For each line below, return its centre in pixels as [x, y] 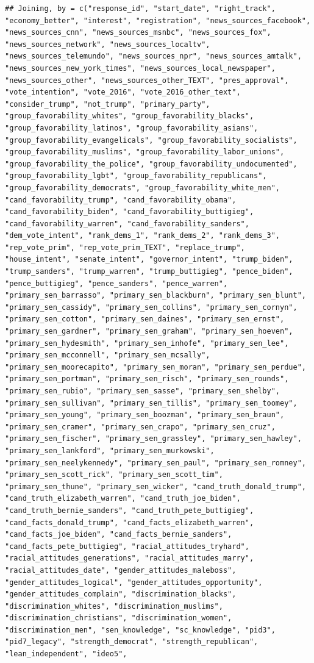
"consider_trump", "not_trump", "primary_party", [108, 104]
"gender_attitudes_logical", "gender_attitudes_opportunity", [134, 582]
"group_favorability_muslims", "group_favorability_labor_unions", [145, 152]
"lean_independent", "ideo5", [66, 654]
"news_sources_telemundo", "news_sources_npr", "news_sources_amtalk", [153, 56]
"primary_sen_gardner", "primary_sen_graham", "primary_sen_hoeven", [149, 331]
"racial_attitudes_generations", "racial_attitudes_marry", [130, 558]
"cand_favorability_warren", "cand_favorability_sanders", [127, 224]
